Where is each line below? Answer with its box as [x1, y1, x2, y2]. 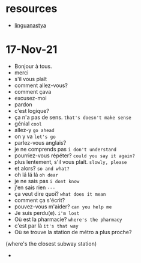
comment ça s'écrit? [14, 196, 65, 204]
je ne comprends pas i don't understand [14, 145, 117, 153]
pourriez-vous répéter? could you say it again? [14, 152, 136, 159]
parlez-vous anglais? [14, 139, 67, 146]
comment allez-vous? [14, 82, 68, 89]
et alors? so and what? [14, 165, 70, 172]
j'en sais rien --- [14, 184, 56, 191]
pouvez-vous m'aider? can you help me [14, 203, 112, 210]
